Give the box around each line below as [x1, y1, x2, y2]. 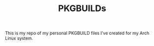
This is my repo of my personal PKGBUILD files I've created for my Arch [5, 30, 150, 36]
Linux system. [5, 35, 33, 41]
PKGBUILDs [58, 3, 107, 14]
